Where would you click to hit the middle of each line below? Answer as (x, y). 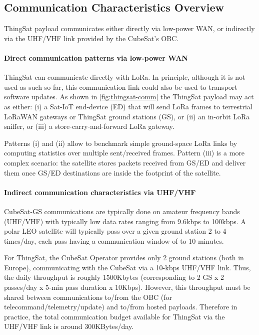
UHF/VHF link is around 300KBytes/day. (69, 326)
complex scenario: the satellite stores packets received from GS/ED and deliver (125, 162)
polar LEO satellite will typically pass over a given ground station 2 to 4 (115, 231)
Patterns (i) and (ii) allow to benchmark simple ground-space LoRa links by (121, 143)
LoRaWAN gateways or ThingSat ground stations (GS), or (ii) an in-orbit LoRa (127, 116)
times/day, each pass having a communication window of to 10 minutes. (114, 240)
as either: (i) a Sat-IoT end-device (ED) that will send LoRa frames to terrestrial (128, 106)
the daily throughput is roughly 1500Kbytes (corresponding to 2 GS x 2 (114, 277)
